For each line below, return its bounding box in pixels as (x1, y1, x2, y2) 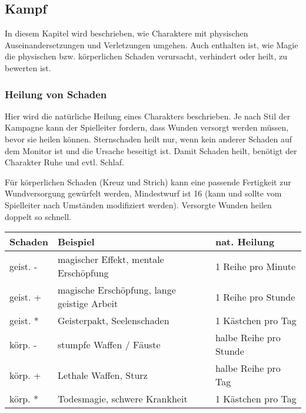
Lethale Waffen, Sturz (57, 368, 148, 382)
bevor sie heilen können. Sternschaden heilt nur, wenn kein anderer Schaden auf (5, 132, 292, 145)
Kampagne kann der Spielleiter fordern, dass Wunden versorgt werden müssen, (5, 121, 289, 134)
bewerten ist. (5, 61, 51, 74)
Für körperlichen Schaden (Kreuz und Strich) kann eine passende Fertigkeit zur (5, 175, 291, 188)
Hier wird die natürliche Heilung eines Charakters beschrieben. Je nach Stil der (5, 109, 291, 122)
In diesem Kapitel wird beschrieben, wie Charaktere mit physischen (5, 27, 248, 39)
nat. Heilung (215, 235, 275, 249)
